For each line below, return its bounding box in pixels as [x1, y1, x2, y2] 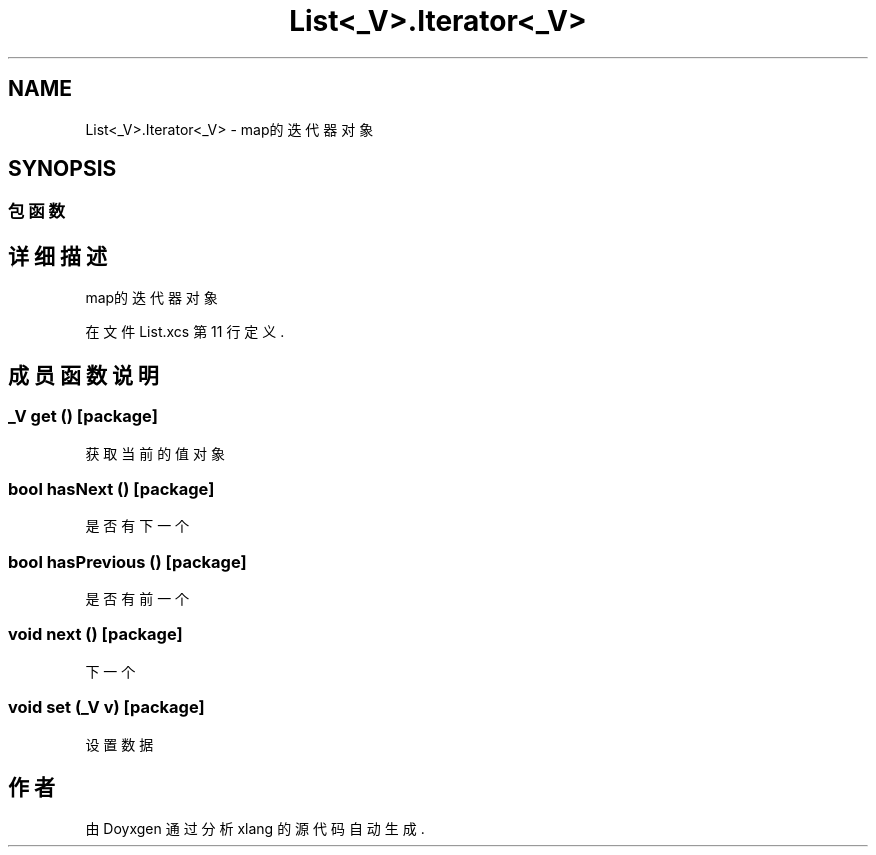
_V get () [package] [8, 406, 158, 427]
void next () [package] [8, 624, 183, 645]
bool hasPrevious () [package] [8, 551, 247, 572]
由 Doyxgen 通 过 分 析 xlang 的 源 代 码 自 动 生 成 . [85, 820, 425, 838]
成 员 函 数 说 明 [8, 362, 159, 388]
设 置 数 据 [85, 735, 154, 753]
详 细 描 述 [8, 243, 107, 269]
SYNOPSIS [8, 156, 117, 182]
